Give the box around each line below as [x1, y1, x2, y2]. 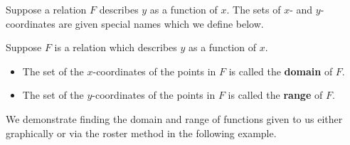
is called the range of [228, 87, 323, 102]
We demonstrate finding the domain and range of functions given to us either [6, 111, 343, 126]
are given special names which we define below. [58, 16, 264, 31]
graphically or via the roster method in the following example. [6, 125, 277, 140]
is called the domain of [228, 63, 333, 78]
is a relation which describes [54, 40, 177, 55]
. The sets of [226, 2, 281, 16]
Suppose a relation [6, 2, 87, 16]
